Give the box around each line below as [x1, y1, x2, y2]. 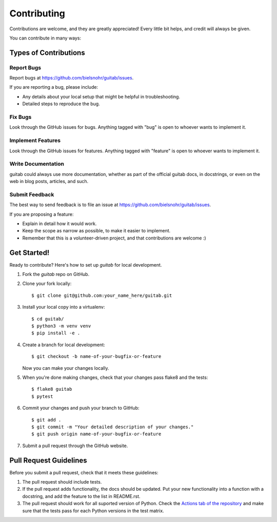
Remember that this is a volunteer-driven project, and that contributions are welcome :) [22, 235, 206, 241]
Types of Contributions [9, 48, 85, 57]
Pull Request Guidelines [9, 456, 87, 465]
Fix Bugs [9, 113, 32, 121]
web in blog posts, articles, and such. [9, 178, 89, 185]
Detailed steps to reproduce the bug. [22, 101, 100, 107]
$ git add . [31, 417, 62, 423]
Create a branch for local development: [22, 342, 105, 348]
